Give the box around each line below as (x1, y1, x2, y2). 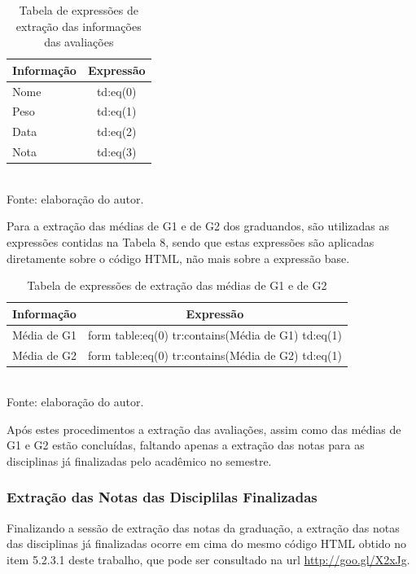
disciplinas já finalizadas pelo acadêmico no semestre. (7, 452, 272, 469)
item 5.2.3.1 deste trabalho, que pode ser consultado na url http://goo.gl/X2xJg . (7, 550, 410, 567)
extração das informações (15, 17, 142, 34)
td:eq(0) (96, 82, 137, 99)
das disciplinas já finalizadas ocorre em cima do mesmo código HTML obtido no (7, 535, 407, 552)
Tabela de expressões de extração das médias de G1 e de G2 (27, 277, 327, 294)
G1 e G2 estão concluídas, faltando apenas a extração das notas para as (7, 436, 365, 454)
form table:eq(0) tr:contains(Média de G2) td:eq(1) (88, 346, 342, 363)
